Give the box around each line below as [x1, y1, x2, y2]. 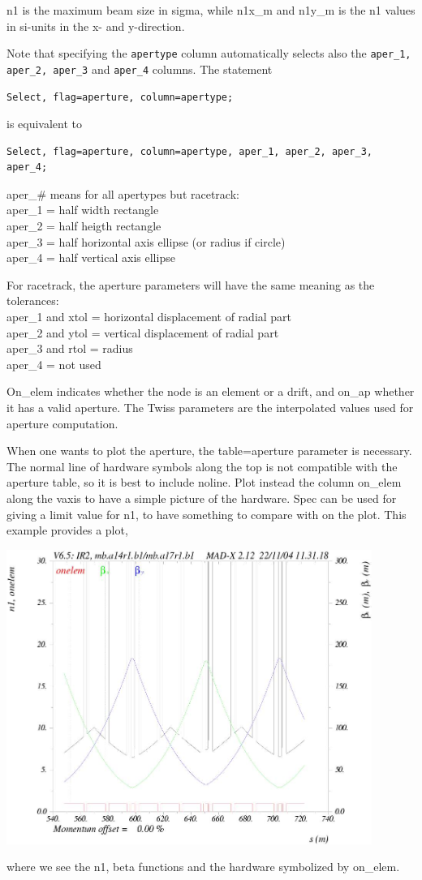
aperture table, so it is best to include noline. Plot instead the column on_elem [6, 474, 402, 491]
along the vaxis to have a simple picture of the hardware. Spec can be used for [6, 489, 397, 506]
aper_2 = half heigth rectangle [6, 217, 161, 234]
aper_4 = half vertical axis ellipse [6, 249, 175, 266]
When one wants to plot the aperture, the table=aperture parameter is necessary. [6, 442, 412, 459]
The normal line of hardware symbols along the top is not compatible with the [6, 457, 398, 474]
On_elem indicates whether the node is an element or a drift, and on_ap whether [6, 383, 415, 400]
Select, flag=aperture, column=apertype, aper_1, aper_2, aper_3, [6, 145, 373, 157]
